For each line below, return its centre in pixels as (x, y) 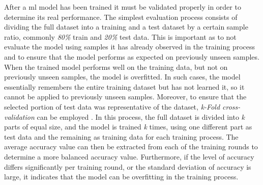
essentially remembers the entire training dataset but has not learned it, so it (124, 86)
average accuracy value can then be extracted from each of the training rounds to (131, 147)
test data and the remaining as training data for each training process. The (121, 136)
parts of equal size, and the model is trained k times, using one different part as (128, 127)
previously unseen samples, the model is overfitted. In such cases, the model (122, 77)
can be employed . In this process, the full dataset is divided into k (141, 116)
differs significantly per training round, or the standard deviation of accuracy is (128, 166)
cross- (231, 106)
